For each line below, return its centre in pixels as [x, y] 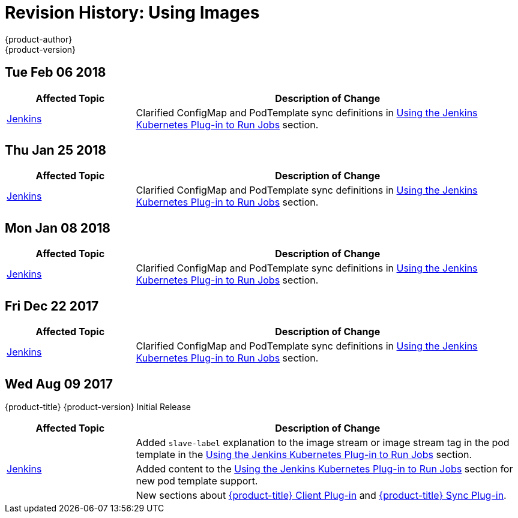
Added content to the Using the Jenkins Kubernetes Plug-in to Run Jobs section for [324, 469]
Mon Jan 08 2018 [58, 228]
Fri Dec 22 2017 [52, 306]
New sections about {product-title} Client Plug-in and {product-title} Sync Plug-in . [321, 495]
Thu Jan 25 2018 [56, 150]
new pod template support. [197, 481]
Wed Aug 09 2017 [59, 384]
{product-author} [39, 39]
